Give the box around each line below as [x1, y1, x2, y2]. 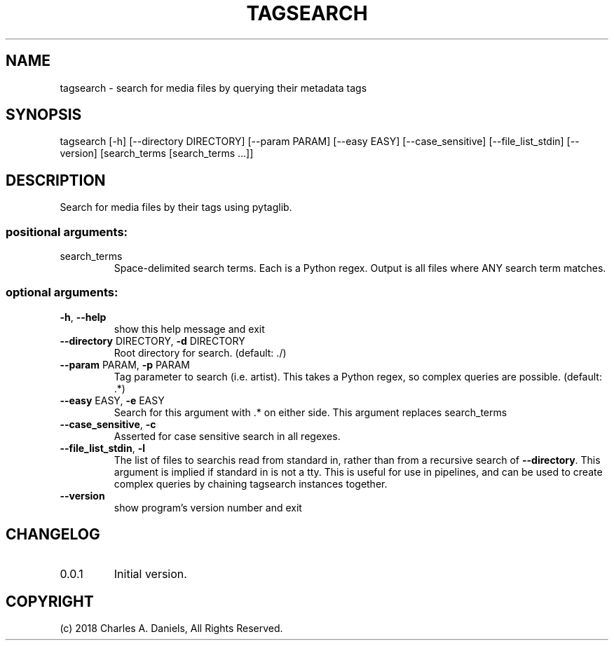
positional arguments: [6, 224, 128, 239]
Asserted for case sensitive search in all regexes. [114, 429, 341, 442]
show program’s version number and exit [114, 501, 302, 514]
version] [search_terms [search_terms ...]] [60, 147, 254, 160]
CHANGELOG [6, 525, 100, 544]
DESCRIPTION [6, 171, 106, 189]
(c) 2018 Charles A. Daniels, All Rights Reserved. [60, 622, 283, 635]
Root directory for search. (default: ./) [114, 346, 287, 359]
